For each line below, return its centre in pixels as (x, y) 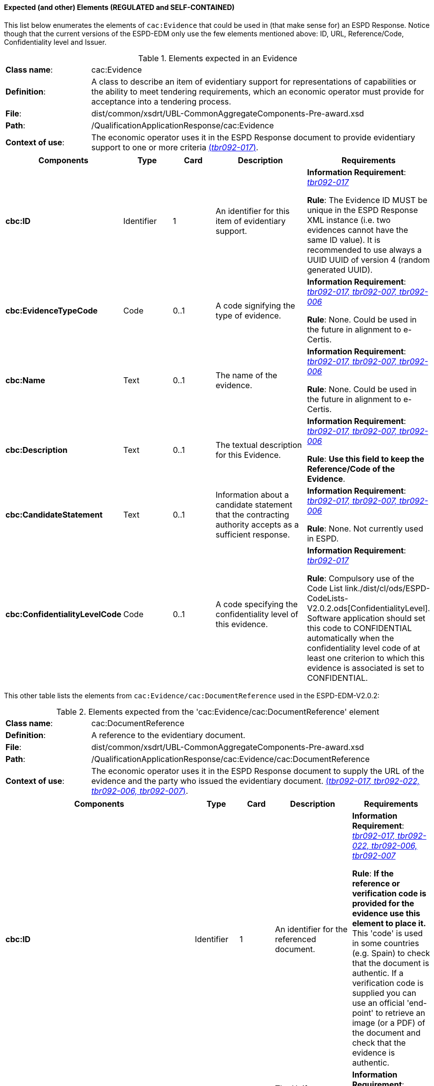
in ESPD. (323, 538)
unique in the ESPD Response (362, 210)
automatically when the (350, 638)
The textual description (259, 445)
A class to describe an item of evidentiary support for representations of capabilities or (254, 81)
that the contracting (252, 514)
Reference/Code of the (351, 469)
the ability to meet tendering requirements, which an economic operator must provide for (258, 91)
